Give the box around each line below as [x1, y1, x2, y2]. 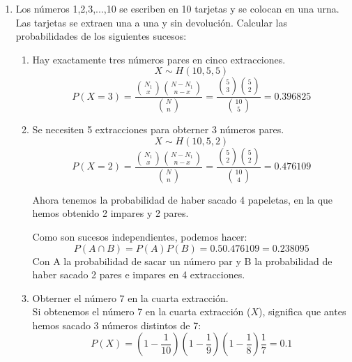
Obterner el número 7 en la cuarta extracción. [32, 290, 229, 305]
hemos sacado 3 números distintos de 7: [32, 317, 201, 332]
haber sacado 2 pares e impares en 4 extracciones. [32, 267, 245, 282]
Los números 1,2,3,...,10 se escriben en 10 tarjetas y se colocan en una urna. [15, 1, 339, 15]
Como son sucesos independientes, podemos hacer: [32, 229, 247, 243]
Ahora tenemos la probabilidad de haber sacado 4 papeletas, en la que [32, 192, 333, 206]
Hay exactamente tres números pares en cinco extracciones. [32, 52, 286, 66]
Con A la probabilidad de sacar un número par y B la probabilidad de [32, 253, 332, 268]
